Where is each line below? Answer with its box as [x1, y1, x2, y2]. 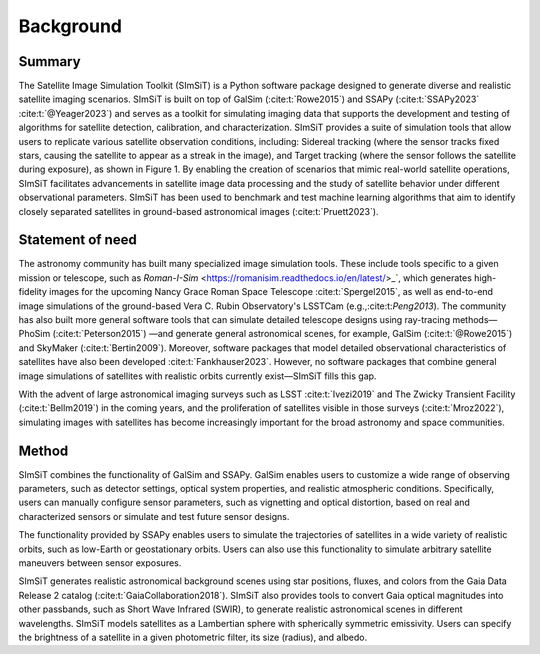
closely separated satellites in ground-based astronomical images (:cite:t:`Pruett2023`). [18, 205, 379, 217]
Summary [18, 53, 81, 70]
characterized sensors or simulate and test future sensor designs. [18, 510, 290, 522]
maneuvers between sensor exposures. [18, 557, 182, 569]
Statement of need [18, 231, 137, 249]
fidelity [18, 286, 47, 298]
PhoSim [18, 328, 51, 340]
